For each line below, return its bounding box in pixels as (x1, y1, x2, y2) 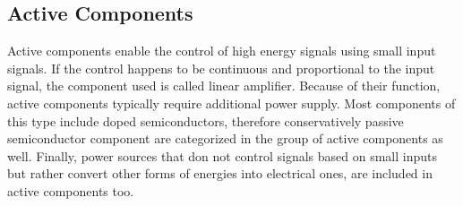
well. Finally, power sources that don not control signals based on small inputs (7, 146, 437, 165)
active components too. (7, 181, 134, 200)
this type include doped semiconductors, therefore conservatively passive (7, 111, 404, 130)
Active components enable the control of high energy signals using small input (7, 41, 436, 60)
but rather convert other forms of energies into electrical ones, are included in (7, 164, 433, 183)
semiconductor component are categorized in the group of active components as (7, 129, 443, 148)
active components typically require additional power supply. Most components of (7, 93, 456, 112)
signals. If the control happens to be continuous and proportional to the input (7, 58, 435, 77)
